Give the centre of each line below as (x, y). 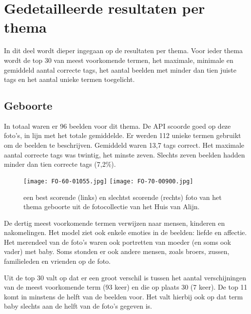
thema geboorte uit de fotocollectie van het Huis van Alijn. (112, 206)
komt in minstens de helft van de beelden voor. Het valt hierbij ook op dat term (124, 296)
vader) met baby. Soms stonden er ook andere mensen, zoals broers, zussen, (117, 251)
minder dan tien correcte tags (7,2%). (60, 164)
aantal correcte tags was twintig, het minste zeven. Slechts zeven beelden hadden (125, 154)
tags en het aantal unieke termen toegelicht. (69, 79)
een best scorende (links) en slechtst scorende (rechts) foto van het (123, 197)
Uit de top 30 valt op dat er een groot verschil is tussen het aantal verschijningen (125, 277)
